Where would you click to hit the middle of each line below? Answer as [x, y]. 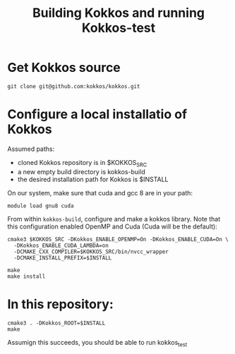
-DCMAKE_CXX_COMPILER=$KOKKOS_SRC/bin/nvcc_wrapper [91, 252]
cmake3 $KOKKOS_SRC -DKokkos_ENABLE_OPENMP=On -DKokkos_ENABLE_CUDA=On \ [118, 239]
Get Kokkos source [64, 68]
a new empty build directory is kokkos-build [82, 171]
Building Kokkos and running [119, 13]
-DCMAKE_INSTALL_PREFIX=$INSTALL [63, 258]
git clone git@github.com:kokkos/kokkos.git [74, 86]
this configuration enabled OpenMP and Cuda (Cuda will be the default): [112, 226]
